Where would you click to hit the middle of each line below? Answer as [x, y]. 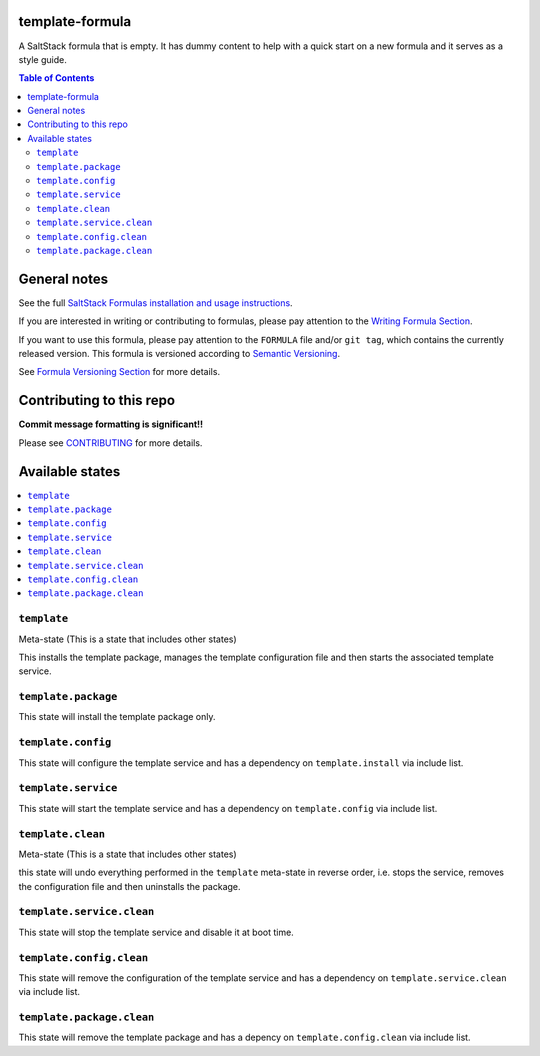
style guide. [42, 59]
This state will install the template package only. [117, 717]
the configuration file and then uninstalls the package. [129, 886]
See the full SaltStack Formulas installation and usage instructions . [156, 302]
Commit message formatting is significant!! [111, 424]
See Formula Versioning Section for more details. [119, 372]
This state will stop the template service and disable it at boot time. [156, 932]
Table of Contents [56, 78]
